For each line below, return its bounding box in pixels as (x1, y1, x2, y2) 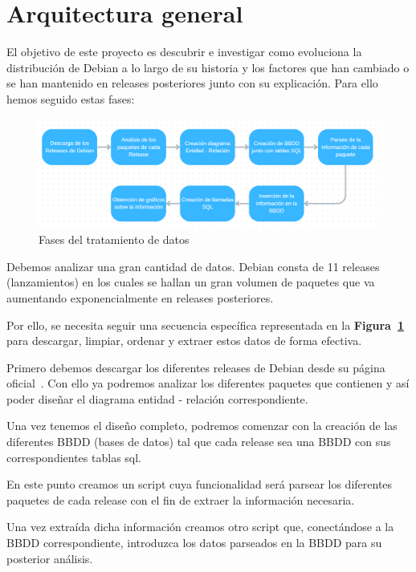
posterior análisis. (6, 550, 93, 566)
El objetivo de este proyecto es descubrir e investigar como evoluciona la (6, 43, 362, 60)
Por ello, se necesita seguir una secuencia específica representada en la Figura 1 (6, 316, 404, 333)
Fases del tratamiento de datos (39, 231, 190, 248)
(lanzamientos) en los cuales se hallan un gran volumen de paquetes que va (6, 274, 375, 290)
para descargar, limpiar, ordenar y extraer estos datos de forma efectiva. (6, 332, 362, 349)
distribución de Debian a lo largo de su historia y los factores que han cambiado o (6, 59, 410, 75)
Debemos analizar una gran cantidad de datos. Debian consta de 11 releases (6, 258, 380, 274)
